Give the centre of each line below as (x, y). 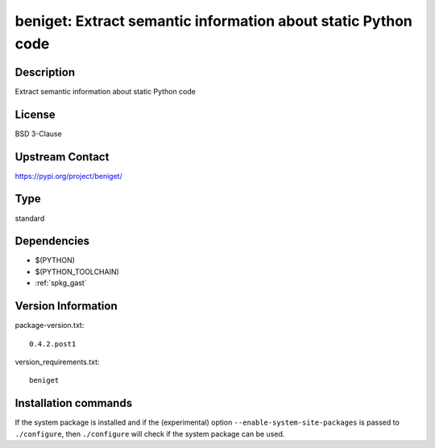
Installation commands (74, 403)
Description (45, 72)
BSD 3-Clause (38, 134)
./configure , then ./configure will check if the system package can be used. (150, 433)
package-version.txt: (50, 326)
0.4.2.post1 (53, 344)
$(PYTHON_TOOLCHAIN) (77, 272)
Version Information (66, 306)
